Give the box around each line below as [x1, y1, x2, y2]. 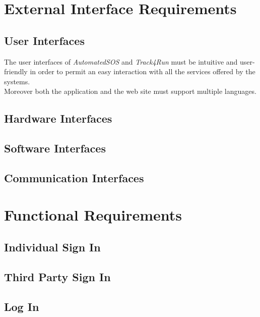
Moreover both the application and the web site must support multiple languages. [4, 86, 256, 96]
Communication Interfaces [4, 170, 144, 185]
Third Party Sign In [4, 269, 111, 284]
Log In [4, 298, 39, 314]
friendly [4, 66, 28, 77]
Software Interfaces [4, 140, 106, 156]
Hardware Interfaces [4, 111, 112, 126]
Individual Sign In [4, 239, 101, 255]
